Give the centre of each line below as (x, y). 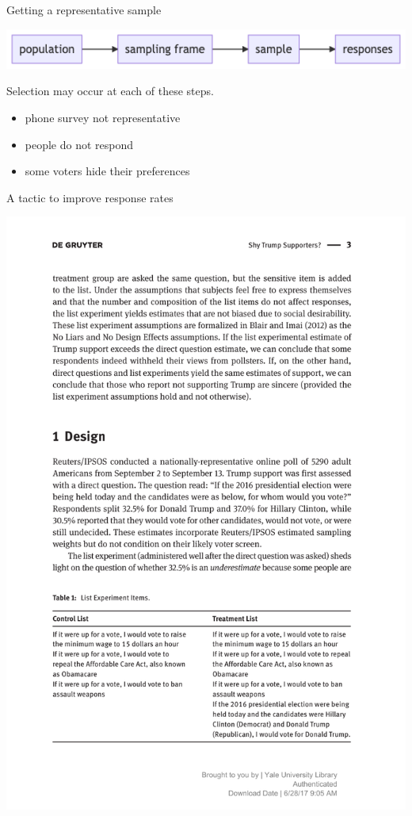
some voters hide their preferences (107, 171)
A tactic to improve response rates (90, 197)
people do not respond (79, 144)
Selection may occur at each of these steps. (110, 91)
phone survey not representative (103, 117)
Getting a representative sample (84, 10)
